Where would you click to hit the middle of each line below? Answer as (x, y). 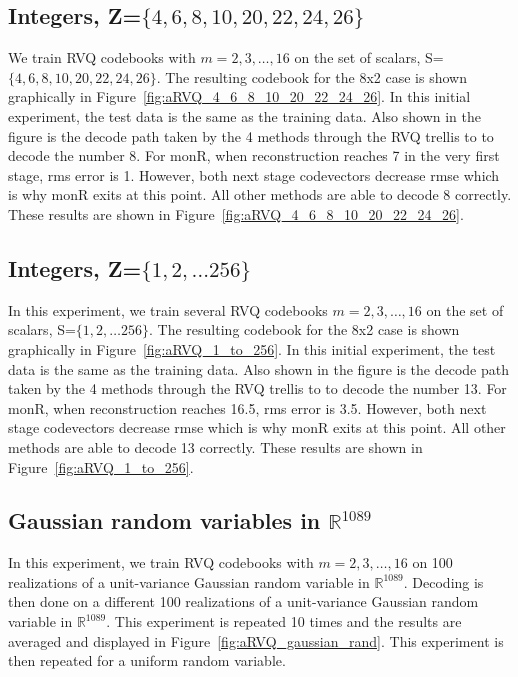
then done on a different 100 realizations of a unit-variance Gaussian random (243, 601)
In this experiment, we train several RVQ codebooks (168, 309)
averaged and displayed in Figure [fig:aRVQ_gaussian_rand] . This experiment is (256, 640)
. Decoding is (443, 581)
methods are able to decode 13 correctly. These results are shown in (215, 446)
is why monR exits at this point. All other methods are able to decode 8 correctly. (260, 194)
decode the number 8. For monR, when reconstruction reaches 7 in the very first (254, 155)
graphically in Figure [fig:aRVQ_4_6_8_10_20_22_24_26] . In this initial (239, 96)
